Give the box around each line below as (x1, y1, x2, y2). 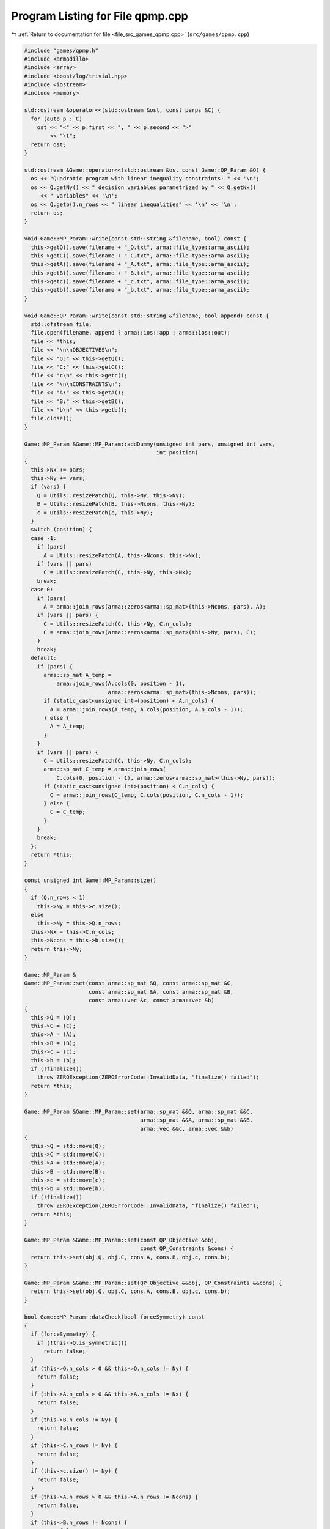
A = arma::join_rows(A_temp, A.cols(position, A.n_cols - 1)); (50, 706, 244, 713)
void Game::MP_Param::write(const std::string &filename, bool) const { (24, 235, 247, 242)
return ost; (31, 141, 67, 148)
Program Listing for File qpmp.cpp (11, 9, 189, 23)
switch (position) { (31, 526, 92, 533)
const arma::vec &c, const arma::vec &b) (89, 997, 215, 1004)
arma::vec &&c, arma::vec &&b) (140, 1125, 234, 1132)
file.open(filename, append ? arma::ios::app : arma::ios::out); (31, 329, 231, 336)
